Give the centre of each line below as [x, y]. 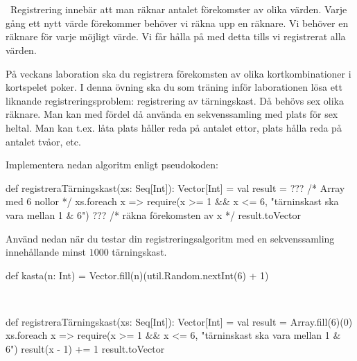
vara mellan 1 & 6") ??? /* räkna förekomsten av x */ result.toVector [153, 214]
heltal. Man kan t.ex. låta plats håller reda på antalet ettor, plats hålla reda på [174, 127]
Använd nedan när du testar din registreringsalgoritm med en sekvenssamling [170, 238]
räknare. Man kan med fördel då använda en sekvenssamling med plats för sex [172, 114]
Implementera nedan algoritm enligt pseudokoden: [112, 165]
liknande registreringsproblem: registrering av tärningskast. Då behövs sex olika [175, 100]
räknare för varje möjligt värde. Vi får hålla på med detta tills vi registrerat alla [176, 36]
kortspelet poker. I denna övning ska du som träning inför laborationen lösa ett [174, 87]
